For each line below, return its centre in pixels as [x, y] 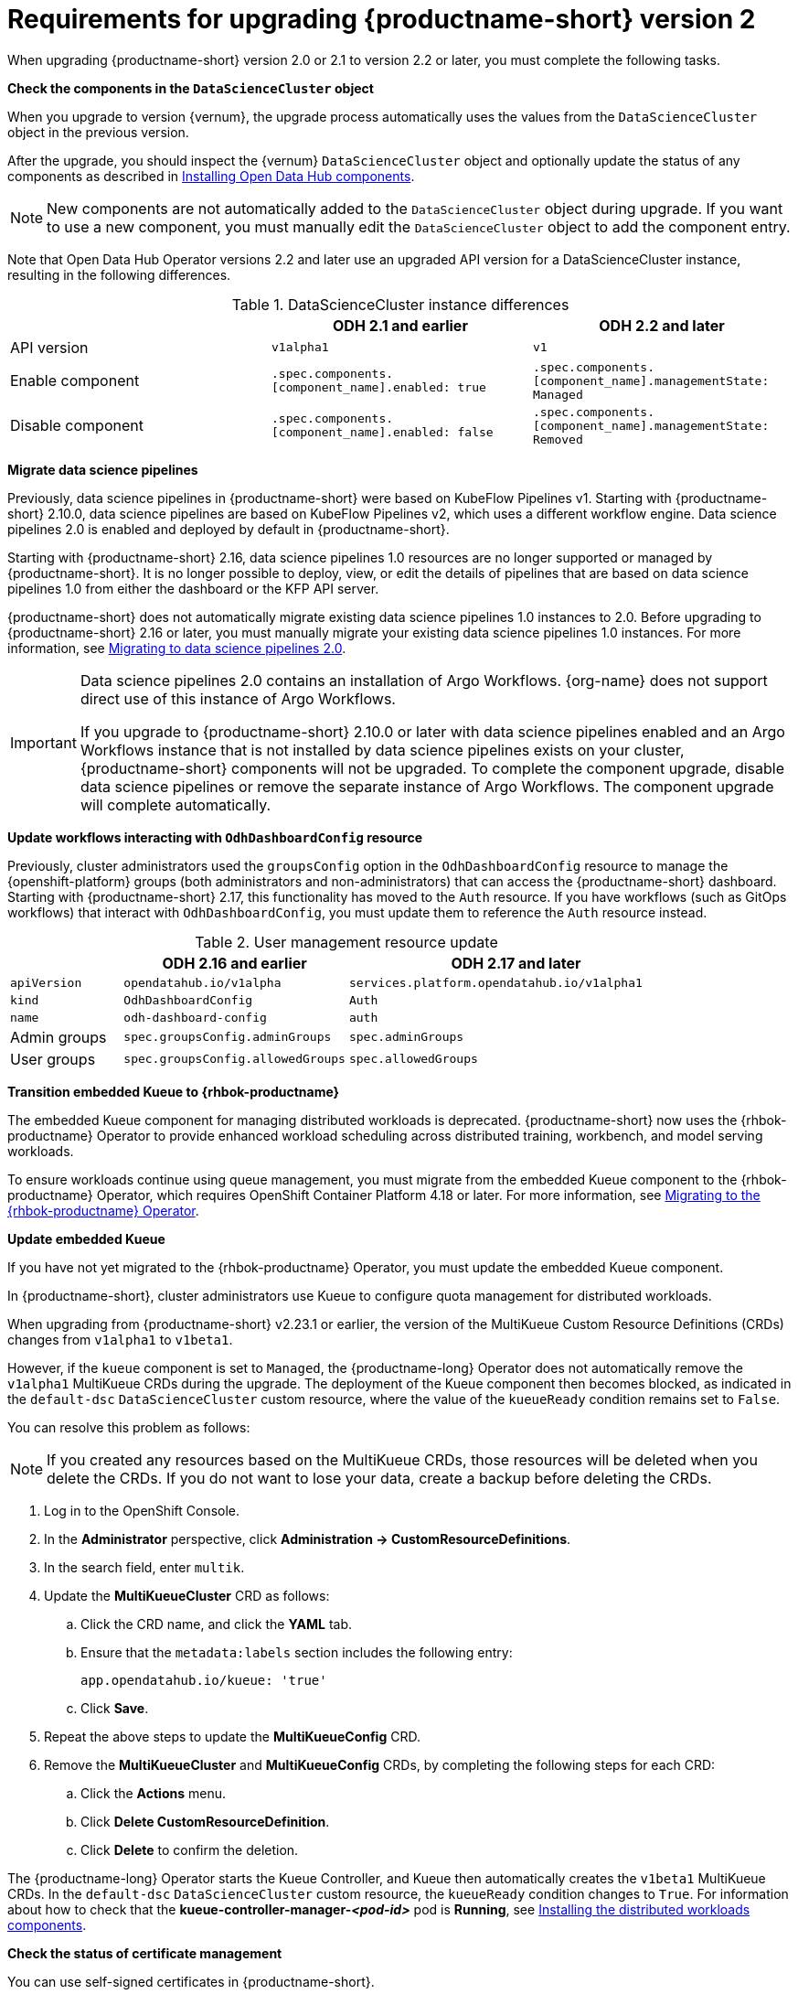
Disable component [77, 426]
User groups [53, 1059]
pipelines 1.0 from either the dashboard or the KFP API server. [193, 588]
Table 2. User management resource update [346, 942]
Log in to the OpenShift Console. [142, 1510]
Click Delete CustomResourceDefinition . [205, 1821]
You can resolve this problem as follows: [129, 1427]
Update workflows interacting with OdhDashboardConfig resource [215, 837]
